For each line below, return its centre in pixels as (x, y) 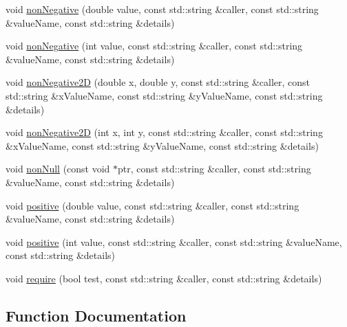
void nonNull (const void (58, 169)
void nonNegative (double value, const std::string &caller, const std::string (162, 9)
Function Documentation (96, 315)
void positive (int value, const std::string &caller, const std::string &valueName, (174, 241)
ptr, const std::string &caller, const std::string (214, 169)
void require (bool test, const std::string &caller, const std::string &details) (164, 278)
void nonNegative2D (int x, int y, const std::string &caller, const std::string (164, 132)
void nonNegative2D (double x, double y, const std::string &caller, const (158, 82)
